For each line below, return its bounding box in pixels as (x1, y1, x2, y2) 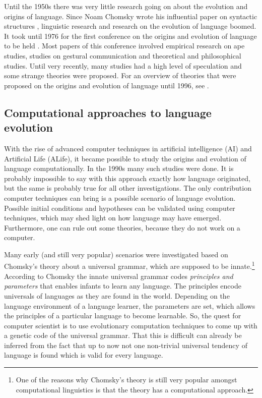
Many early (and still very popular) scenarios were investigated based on (4, 249, 228, 259)
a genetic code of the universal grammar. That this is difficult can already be (4, 330, 242, 340)
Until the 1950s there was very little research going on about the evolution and (4, 1, 248, 11)
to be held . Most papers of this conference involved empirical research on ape (4, 40, 245, 51)
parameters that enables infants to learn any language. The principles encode (4, 280, 241, 291)
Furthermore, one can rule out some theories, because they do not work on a (4, 222, 240, 233)
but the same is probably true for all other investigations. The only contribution (4, 183, 251, 193)
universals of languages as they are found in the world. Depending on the (4, 290, 230, 301)
